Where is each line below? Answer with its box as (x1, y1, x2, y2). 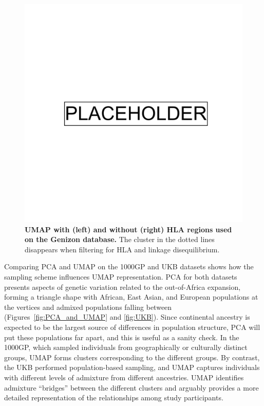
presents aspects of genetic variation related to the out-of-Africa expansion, (4, 281, 241, 292)
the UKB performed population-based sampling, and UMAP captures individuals (4, 362, 260, 373)
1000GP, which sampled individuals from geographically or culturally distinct (4, 342, 248, 353)
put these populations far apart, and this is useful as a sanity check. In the (4, 331, 239, 342)
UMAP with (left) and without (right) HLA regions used (25, 224, 232, 234)
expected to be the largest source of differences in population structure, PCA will (4, 321, 260, 332)
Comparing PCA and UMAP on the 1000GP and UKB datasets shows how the (4, 261, 254, 272)
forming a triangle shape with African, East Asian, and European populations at (4, 291, 258, 302)
